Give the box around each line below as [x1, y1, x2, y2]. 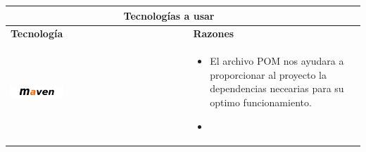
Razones [193, 26, 234, 41]
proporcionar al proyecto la [210, 67, 327, 82]
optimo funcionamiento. [210, 94, 312, 109]
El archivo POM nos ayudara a [210, 53, 344, 68]
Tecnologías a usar [123, 8, 215, 23]
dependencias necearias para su [210, 81, 344, 96]
